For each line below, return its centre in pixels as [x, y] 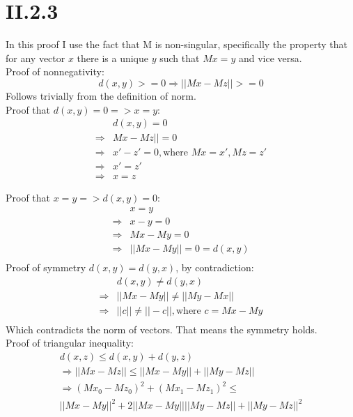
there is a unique [112, 58]
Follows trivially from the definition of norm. [101, 95]
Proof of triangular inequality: [70, 343]
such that [180, 58]
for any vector [36, 58]
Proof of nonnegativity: [55, 71]
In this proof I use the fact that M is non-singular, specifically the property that [176, 44]
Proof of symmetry [46, 267]
